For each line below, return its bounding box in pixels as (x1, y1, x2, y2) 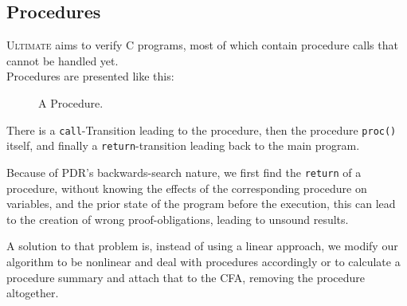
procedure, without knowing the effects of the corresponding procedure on (6, 179, 367, 196)
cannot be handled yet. (6, 52, 119, 69)
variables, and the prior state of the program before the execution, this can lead (6, 195, 396, 212)
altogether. (6, 284, 59, 301)
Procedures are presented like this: (6, 68, 174, 84)
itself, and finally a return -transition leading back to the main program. (6, 137, 360, 154)
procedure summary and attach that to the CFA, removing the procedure (6, 269, 366, 285)
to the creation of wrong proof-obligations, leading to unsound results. (6, 210, 349, 227)
